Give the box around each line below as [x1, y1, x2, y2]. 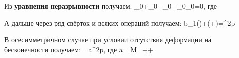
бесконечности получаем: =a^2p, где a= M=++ [4, 44, 153, 54]
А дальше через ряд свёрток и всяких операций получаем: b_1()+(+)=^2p [4, 17, 235, 28]
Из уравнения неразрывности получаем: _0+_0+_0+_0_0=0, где [4, 1, 217, 11]
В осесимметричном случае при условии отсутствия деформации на [4, 34, 212, 45]
